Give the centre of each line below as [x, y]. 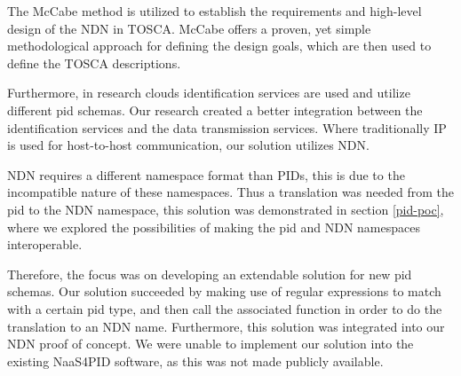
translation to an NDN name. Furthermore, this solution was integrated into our [226, 326]
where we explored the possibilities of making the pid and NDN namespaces [214, 227]
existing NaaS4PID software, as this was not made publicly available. [195, 360]
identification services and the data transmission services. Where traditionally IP [227, 127]
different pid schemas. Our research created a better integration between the [215, 110]
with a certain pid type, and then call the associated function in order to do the [225, 308]
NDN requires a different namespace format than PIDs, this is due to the [206, 174]
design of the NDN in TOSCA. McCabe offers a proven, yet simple [189, 28]
